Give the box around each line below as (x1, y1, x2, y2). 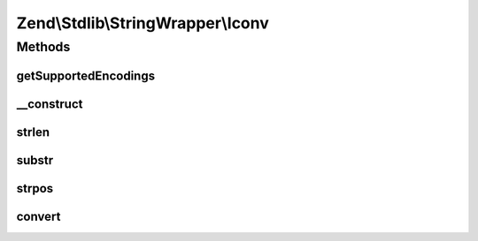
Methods (16, 39, 71, 55)
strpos (16, 181, 54, 196)
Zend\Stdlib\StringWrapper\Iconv (16, 13, 270, 33)
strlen (16, 124, 50, 139)
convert (16, 208, 61, 224)
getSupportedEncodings (16, 68, 155, 83)
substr (16, 153, 54, 168)
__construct (16, 96, 83, 111)
